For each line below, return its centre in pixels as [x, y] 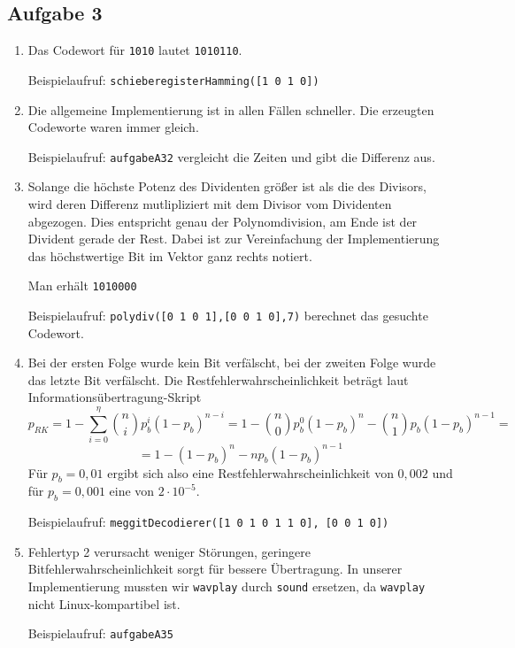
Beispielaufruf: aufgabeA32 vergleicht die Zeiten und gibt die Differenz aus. [231, 156]
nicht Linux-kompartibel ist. [104, 603]
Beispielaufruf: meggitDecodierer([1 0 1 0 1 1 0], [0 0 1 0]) [208, 522]
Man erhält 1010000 [82, 285]
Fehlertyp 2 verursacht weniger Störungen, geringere [169, 551]
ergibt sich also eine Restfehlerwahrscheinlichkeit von [250, 472]
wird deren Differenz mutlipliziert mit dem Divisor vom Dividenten [210, 203]
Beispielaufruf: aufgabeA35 [100, 633]
